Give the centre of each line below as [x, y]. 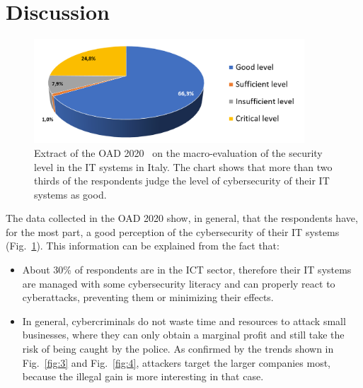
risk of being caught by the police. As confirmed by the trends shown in [178, 349]
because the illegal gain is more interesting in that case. [143, 376]
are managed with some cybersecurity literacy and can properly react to [179, 283]
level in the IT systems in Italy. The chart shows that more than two [183, 166]
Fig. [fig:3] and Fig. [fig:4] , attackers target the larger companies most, [177, 362]
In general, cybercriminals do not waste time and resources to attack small [184, 321]
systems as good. [70, 194]
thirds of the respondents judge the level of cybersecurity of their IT [182, 181]
